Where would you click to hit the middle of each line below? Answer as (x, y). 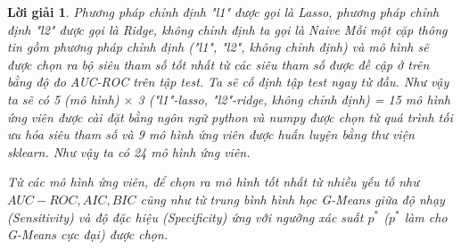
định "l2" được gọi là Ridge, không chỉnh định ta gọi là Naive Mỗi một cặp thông (227, 29)
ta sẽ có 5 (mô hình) (63, 99)
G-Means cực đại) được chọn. (88, 234)
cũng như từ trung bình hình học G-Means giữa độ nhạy (292, 199)
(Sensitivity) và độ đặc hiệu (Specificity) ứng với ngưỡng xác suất (185, 217)
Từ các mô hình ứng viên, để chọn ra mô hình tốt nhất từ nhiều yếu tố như (213, 182)
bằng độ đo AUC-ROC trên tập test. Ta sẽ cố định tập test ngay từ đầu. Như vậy (228, 82)
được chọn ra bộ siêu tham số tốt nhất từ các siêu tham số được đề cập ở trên (218, 64)
